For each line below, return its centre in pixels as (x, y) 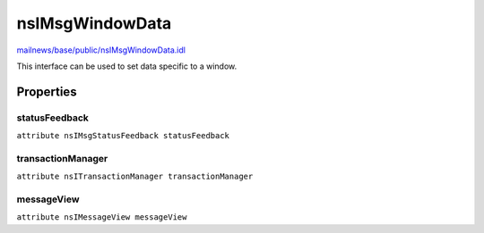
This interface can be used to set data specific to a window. (127, 66)
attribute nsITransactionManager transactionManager (135, 177)
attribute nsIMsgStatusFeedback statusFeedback (123, 136)
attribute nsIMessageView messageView (102, 217)
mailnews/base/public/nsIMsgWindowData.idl (101, 50)
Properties (47, 92)
